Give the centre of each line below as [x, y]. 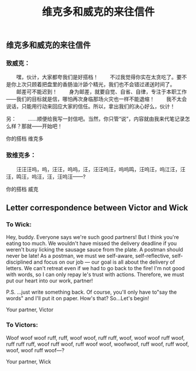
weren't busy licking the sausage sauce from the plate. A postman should [94, 250]
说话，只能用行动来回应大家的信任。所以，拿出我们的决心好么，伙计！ [91, 107]
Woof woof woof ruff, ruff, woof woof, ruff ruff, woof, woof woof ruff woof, [95, 338]
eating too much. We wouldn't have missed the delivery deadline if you [92, 243]
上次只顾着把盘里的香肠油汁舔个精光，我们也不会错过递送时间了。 [96, 84]
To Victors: [22, 325]
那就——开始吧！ [42, 126]
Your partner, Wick [29, 362]
